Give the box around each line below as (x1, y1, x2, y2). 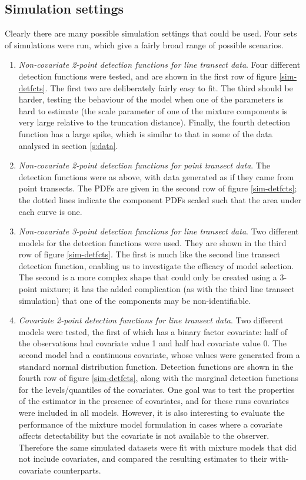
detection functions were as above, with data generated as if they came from (18, 170, 294, 183)
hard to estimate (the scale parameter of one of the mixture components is (18, 104, 288, 117)
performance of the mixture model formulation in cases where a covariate (18, 418, 282, 430)
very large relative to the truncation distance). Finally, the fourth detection (18, 116, 291, 128)
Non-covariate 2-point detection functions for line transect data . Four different (18, 58, 301, 71)
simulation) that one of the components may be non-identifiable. (18, 294, 251, 306)
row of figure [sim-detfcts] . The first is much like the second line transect (18, 248, 281, 260)
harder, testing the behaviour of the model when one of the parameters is (18, 93, 283, 105)
